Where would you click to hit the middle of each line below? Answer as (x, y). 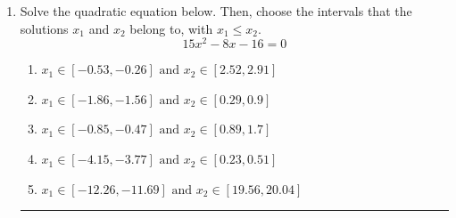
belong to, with (171, 28)
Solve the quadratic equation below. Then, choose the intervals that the (216, 11)
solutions (44, 28)
